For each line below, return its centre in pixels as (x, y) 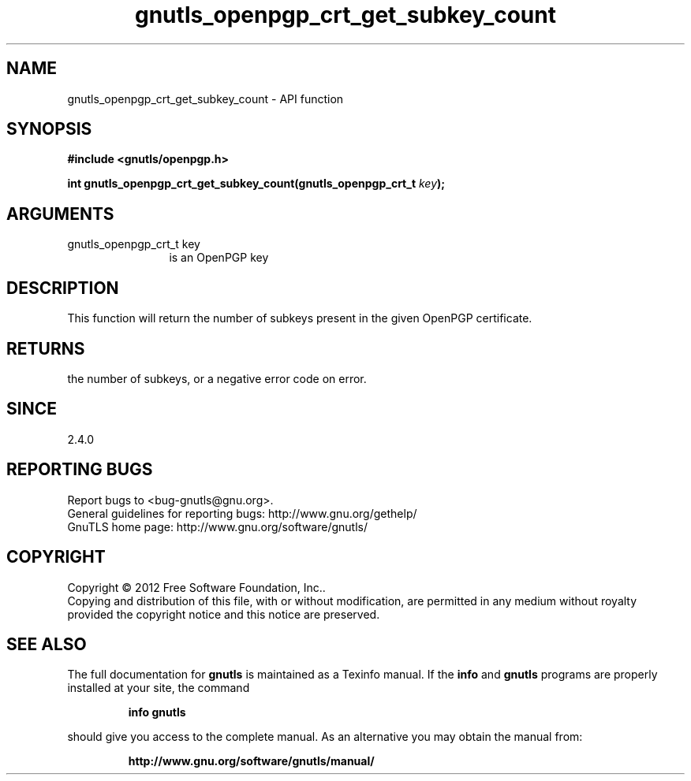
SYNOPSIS (49, 129)
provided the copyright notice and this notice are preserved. (224, 614)
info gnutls (157, 712)
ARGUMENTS (60, 214)
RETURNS (46, 348)
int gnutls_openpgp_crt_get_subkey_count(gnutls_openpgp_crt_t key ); (256, 184)
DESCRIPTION (63, 288)
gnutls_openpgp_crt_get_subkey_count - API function (205, 99)
